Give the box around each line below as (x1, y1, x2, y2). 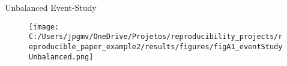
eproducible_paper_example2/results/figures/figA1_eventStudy (29, 42, 283, 51)
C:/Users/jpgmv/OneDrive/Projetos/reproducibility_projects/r (29, 32, 283, 41)
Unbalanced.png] (29, 52, 94, 61)
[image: (29, 22, 59, 31)
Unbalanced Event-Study (5, 1, 97, 13)
